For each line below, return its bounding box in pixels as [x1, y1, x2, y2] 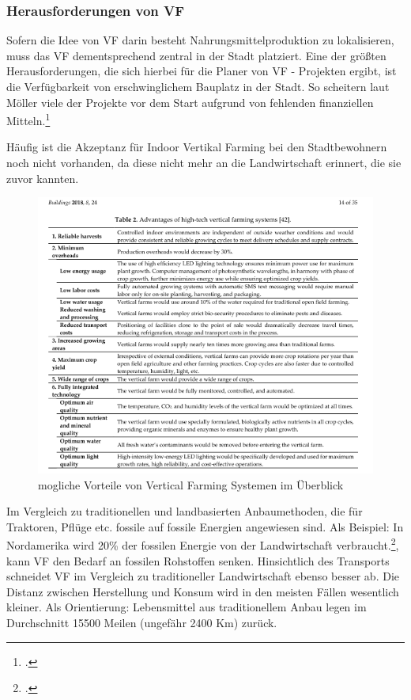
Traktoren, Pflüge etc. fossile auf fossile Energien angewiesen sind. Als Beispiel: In [6, 518, 404, 535]
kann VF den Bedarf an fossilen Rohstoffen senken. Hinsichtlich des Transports [6, 552, 390, 569]
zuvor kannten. [6, 169, 79, 186]
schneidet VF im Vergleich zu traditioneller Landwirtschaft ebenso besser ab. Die [6, 568, 399, 584]
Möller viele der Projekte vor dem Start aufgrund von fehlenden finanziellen [6, 93, 374, 110]
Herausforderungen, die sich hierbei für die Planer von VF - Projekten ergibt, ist [6, 63, 397, 79]
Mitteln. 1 [6, 110, 51, 128]
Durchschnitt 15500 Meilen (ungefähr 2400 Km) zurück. [6, 614, 277, 630]
